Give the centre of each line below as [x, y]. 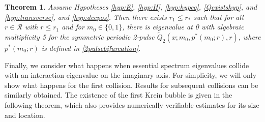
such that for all [218, 17]
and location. [25, 115]
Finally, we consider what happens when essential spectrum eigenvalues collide [127, 65]
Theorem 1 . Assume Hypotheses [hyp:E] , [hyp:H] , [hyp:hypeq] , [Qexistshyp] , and [131, 7]
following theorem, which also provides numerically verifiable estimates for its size [132, 104]
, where [249, 37]
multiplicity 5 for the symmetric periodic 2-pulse [80, 37]
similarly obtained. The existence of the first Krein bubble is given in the [119, 95]
